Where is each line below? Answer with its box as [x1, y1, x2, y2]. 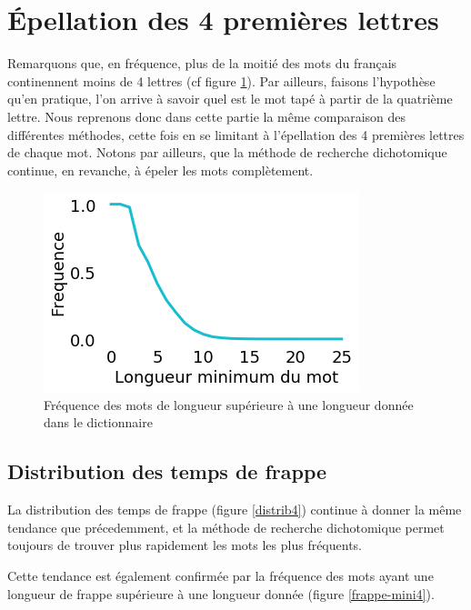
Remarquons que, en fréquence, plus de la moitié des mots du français [7, 54, 397, 73]
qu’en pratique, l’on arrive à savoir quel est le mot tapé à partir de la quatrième [7, 89, 453, 108]
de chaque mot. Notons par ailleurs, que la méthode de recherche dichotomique [7, 143, 447, 162]
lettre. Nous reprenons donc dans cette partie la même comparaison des [7, 106, 406, 125]
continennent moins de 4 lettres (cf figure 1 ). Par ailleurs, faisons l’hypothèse [7, 71, 436, 90]
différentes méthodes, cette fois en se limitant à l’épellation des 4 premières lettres [7, 125, 465, 144]
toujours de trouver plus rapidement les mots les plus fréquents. [7, 535, 363, 555]
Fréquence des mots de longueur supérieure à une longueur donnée [44, 395, 414, 414]
